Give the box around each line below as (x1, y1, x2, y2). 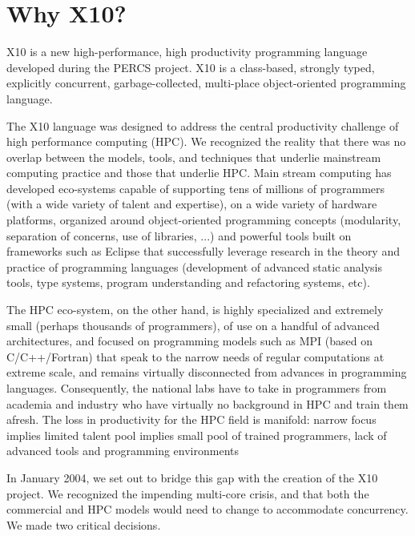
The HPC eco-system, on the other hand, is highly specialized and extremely (6, 301, 384, 318)
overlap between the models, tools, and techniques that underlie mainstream (6, 148, 381, 165)
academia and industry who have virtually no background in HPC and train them (6, 395, 409, 412)
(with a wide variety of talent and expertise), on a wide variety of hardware (6, 195, 377, 212)
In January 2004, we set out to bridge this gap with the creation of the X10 (6, 469, 378, 486)
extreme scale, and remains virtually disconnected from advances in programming (6, 364, 407, 381)
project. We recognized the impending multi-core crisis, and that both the (6, 485, 369, 502)
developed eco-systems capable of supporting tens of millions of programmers (6, 179, 385, 196)
